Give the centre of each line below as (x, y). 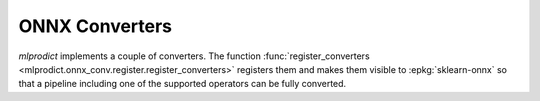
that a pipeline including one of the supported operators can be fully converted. (182, 84)
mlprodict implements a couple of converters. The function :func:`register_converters (194, 56)
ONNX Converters (95, 26)
